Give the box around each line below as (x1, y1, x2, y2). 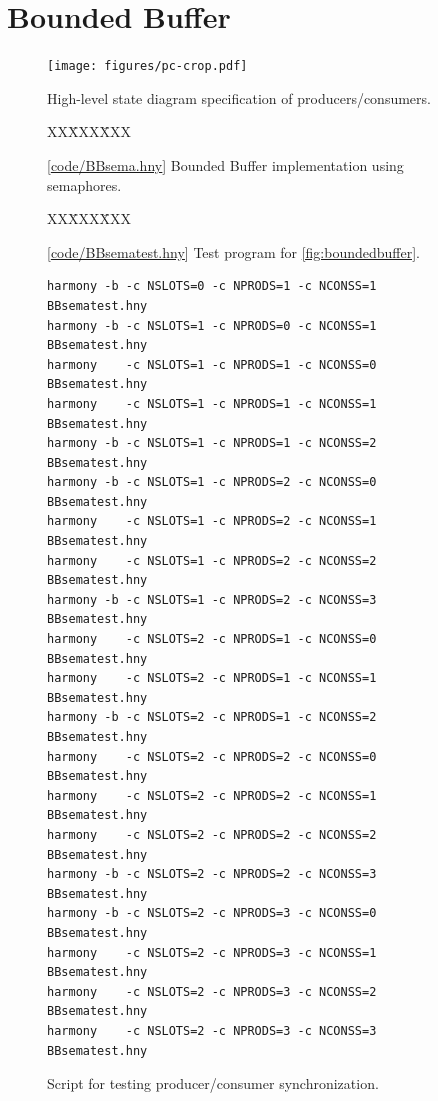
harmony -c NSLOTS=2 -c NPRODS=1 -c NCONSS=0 (47, 632, 377, 647)
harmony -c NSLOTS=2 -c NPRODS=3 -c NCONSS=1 (47, 945, 377, 960)
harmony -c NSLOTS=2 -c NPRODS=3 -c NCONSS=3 (47, 1023, 377, 1038)
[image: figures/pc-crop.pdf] (47, 59, 248, 74)
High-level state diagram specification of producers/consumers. (47, 87, 431, 108)
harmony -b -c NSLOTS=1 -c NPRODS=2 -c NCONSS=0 (47, 475, 377, 490)
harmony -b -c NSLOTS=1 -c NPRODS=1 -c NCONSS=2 (47, 436, 377, 451)
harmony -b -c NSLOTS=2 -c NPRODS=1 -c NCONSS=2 (47, 710, 377, 725)
